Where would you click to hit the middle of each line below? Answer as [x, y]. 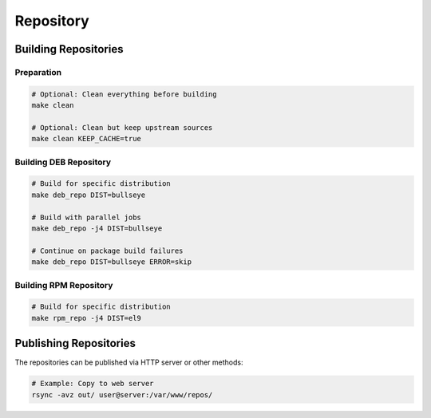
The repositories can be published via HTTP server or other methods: [129, 362]
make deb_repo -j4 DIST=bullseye [97, 228]
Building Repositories [69, 49]
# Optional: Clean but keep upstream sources [122, 127]
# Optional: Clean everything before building [124, 94]
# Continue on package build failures [107, 250]
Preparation [38, 72]
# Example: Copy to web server [93, 384]
